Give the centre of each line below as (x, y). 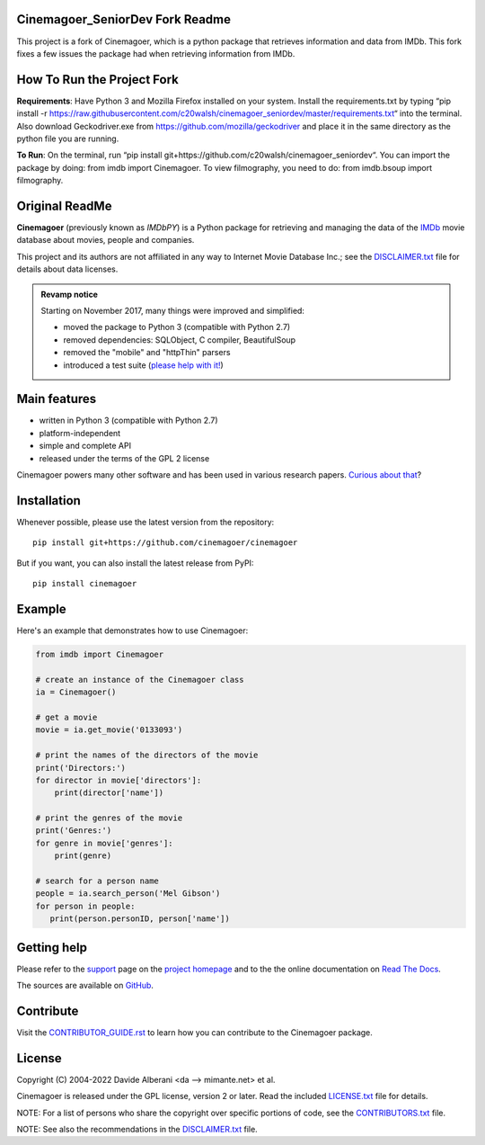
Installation (48, 501)
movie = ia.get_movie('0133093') (109, 730)
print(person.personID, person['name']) (140, 919)
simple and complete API (85, 446)
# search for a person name (97, 881)
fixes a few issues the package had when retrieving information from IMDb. (156, 53)
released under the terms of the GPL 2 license (124, 458)
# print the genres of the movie (109, 818)
